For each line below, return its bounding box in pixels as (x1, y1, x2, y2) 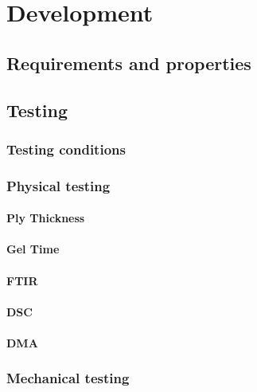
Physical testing (6, 175, 111, 195)
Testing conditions (6, 139, 126, 159)
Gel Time (6, 241, 60, 257)
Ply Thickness (6, 210, 85, 226)
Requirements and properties (6, 50, 251, 75)
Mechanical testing (6, 368, 130, 388)
